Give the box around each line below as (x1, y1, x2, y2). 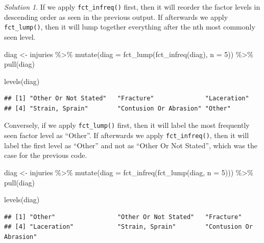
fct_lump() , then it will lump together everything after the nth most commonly (4, 21, 255, 32)
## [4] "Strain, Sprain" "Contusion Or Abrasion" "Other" (4, 104, 231, 112)
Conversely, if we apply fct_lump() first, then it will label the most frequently (4, 120, 250, 130)
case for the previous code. (4, 150, 87, 160)
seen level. (4, 31, 36, 42)
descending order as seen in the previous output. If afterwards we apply (4, 11, 228, 22)
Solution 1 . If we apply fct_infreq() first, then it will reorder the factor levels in (4, 2, 260, 12)
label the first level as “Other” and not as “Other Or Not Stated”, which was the (4, 140, 257, 150)
